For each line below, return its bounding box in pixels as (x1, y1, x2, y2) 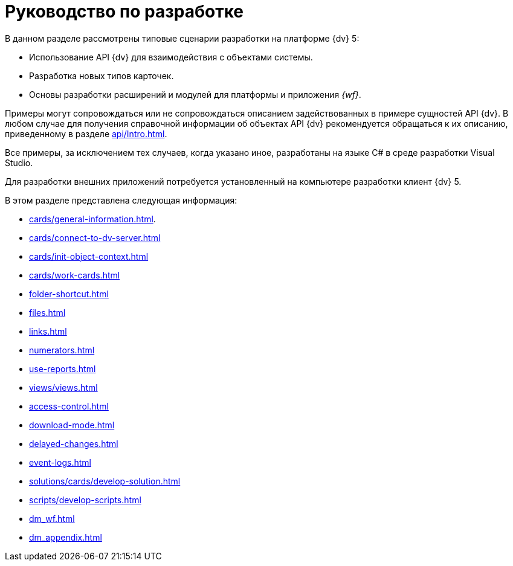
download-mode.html (29, 419, 115, 430)
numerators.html (29, 344, 95, 355)
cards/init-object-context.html (29, 251, 149, 262)
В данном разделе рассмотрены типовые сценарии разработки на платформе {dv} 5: (5, 33, 360, 43)
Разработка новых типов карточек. (29, 70, 174, 81)
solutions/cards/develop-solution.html (29, 475, 181, 486)
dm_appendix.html (29, 532, 102, 542)
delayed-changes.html (29, 438, 118, 449)
